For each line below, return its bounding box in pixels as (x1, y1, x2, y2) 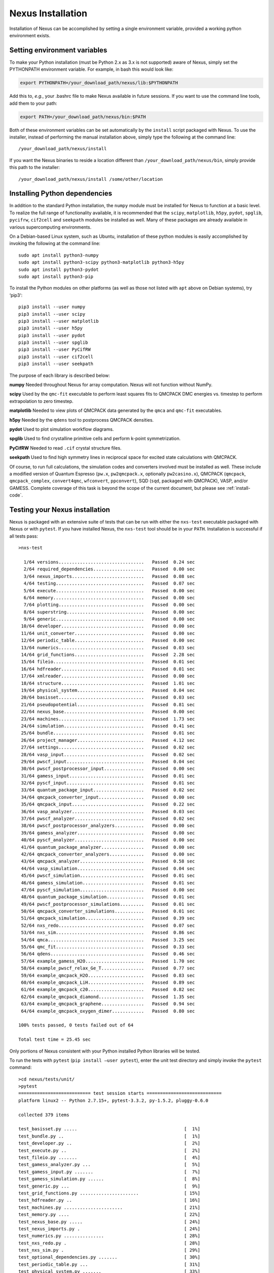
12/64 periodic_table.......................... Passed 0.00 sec (21, 638, 195, 644)
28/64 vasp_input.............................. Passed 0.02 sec (21, 752, 195, 757)
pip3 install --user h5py (18, 325, 83, 331)
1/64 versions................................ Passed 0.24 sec (23, 559, 195, 565)
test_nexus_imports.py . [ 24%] (18, 1226, 200, 1232)
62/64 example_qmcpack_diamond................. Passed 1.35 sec (21, 993, 195, 1000)
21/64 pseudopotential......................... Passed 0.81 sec (21, 702, 195, 707)
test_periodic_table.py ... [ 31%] (18, 1261, 200, 1267)
